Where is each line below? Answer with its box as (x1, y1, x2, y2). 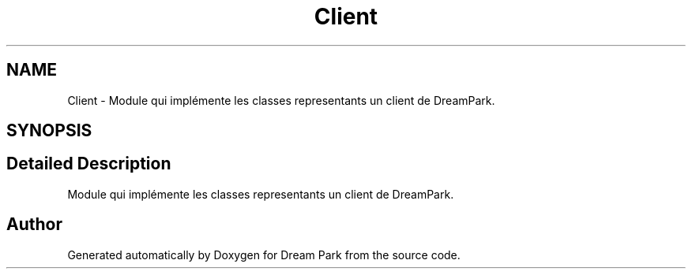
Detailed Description (6, 154, 171, 174)
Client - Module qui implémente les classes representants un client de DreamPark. (67, 93, 495, 107)
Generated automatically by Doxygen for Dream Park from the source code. (67, 247, 461, 262)
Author (6, 214, 62, 235)
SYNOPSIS (6, 121, 92, 141)
